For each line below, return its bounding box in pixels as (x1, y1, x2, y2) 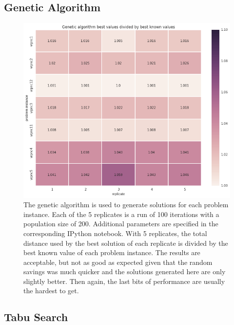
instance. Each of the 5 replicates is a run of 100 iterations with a (23, 209, 219, 219)
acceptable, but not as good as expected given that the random (23, 257, 213, 267)
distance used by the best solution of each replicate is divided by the (23, 238, 228, 248)
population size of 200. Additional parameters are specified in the (23, 218, 218, 229)
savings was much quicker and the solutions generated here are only (23, 266, 226, 277)
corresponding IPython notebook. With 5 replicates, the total (23, 228, 207, 238)
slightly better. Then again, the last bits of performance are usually (23, 276, 225, 286)
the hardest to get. (23, 285, 79, 296)
